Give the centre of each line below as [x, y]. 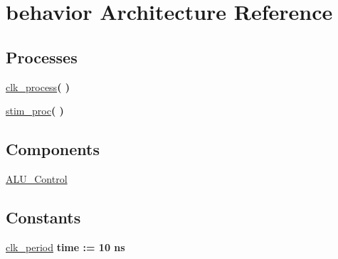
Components [53, 149]
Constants [43, 217]
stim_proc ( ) [35, 111]
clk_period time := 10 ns [65, 247]
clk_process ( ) [38, 86]
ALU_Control [37, 178]
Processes [42, 57]
